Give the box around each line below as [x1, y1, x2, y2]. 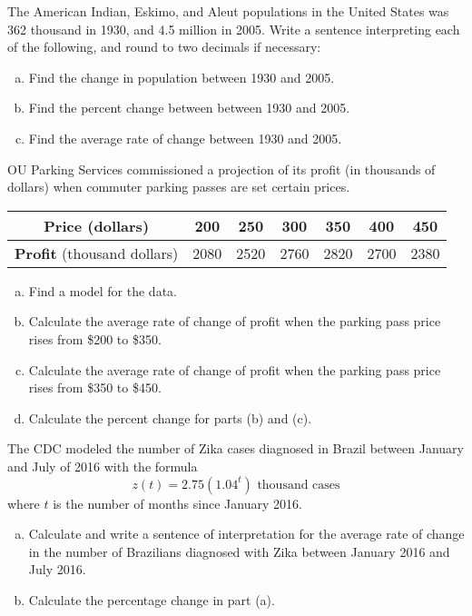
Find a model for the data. [28, 281, 177, 300]
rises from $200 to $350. [28, 329, 162, 348]
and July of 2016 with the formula [7, 456, 198, 475]
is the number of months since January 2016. [53, 493, 302, 512]
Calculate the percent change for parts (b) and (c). [28, 408, 312, 427]
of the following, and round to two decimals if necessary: [7, 37, 321, 56]
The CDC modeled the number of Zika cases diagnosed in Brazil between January [7, 439, 464, 458]
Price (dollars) [44, 214, 150, 236]
